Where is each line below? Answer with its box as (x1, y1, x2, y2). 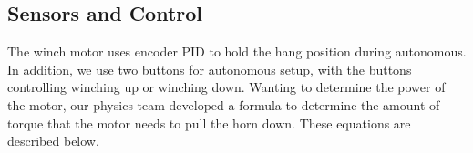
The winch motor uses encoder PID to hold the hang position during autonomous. (7, 42, 467, 61)
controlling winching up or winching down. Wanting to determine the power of (7, 77, 446, 97)
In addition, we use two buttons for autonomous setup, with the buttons (7, 59, 412, 78)
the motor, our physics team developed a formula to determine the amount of (7, 95, 440, 114)
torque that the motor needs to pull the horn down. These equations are (7, 113, 411, 132)
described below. (7, 131, 99, 150)
